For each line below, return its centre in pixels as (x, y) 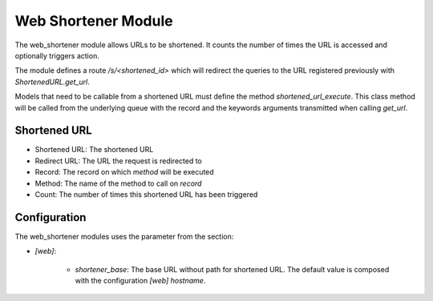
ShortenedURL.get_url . (52, 82)
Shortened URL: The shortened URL (94, 150)
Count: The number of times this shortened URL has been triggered (146, 194)
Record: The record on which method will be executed (124, 172)
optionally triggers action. (57, 55)
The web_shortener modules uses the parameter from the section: (124, 236)
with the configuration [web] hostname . (140, 281)
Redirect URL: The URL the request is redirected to (118, 161)
